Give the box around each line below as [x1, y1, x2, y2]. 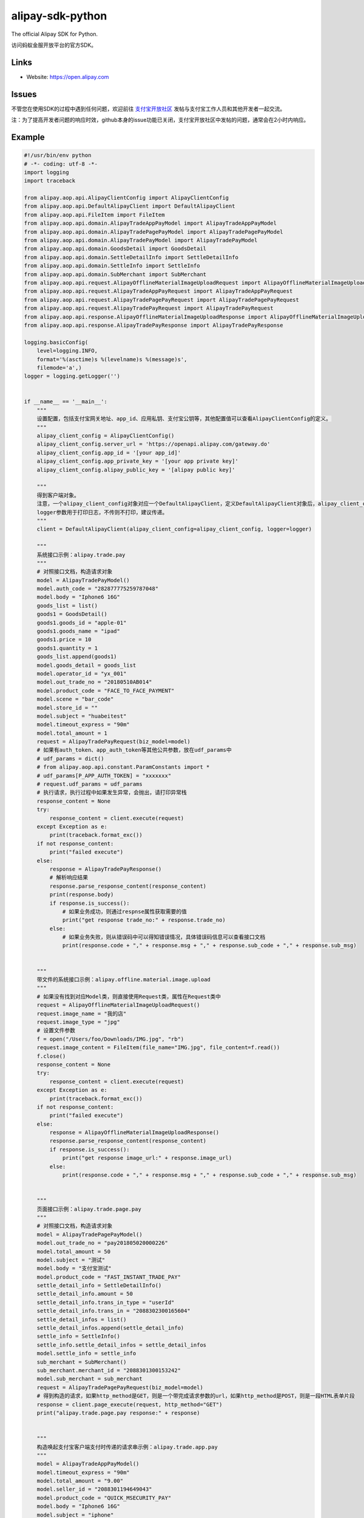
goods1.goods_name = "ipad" [36, 628, 121, 635]
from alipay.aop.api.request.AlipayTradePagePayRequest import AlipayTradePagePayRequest [24, 296, 300, 303]
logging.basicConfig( [24, 339, 89, 345]
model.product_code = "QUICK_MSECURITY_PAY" [36, 1494, 172, 1501]
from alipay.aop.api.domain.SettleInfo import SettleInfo [24, 262, 200, 270]
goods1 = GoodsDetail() [36, 611, 107, 618]
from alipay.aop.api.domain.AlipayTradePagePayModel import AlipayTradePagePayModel [24, 228, 283, 235]
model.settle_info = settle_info [36, 1350, 136, 1357]
